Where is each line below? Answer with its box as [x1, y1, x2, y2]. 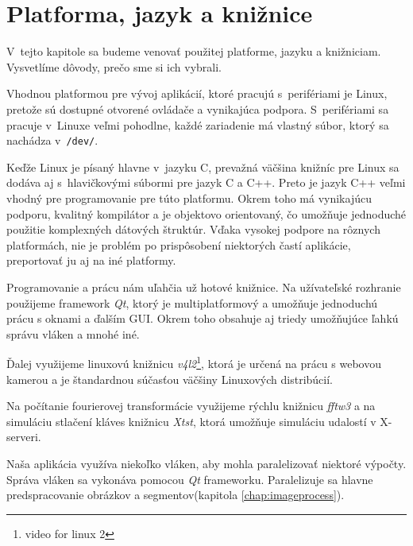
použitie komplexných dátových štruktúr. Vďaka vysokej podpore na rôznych [6, 221, 380, 238]
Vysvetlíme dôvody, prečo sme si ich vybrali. [6, 58, 222, 75]
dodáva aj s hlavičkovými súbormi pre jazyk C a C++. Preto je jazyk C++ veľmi [6, 174, 406, 191]
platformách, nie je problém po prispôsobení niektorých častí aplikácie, [6, 236, 351, 253]
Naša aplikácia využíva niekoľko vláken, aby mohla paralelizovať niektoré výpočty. [6, 455, 407, 471]
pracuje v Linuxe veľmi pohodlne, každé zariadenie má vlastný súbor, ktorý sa [6, 116, 389, 133]
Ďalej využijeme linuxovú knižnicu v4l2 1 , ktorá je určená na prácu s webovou [6, 353, 381, 371]
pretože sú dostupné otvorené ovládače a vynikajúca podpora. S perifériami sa [6, 100, 389, 117]
